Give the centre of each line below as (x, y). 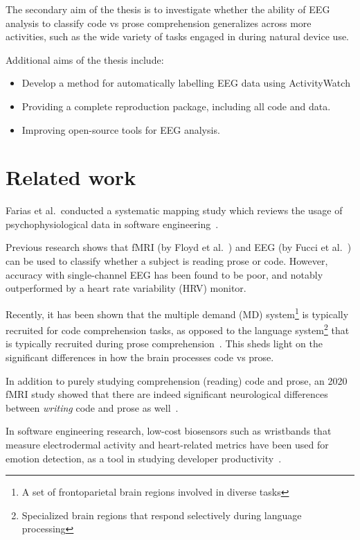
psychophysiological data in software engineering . (112, 224)
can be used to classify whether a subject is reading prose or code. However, (167, 261)
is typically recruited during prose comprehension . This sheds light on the (164, 343)
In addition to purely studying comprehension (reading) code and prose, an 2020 (177, 380)
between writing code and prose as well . (92, 407)
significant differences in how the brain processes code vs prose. (140, 357)
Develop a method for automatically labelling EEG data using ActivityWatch (186, 83)
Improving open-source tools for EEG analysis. (121, 129)
